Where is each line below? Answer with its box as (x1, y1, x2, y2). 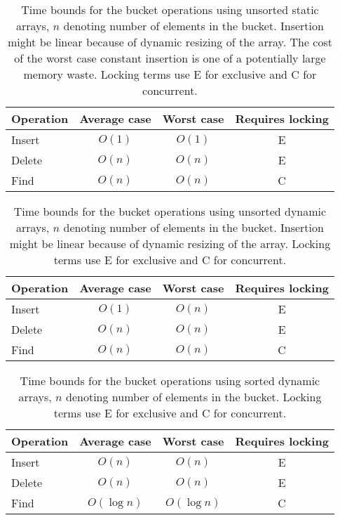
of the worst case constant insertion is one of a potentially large (14, 50, 326, 66)
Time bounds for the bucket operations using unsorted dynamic (13, 203, 327, 219)
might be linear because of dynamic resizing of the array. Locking (9, 235, 331, 252)
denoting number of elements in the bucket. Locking (66, 389, 322, 405)
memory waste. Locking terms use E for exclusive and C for (23, 66, 317, 82)
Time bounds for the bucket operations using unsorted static (21, 1, 319, 18)
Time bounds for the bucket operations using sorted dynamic (20, 372, 320, 389)
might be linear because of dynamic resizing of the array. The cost (7, 34, 332, 50)
